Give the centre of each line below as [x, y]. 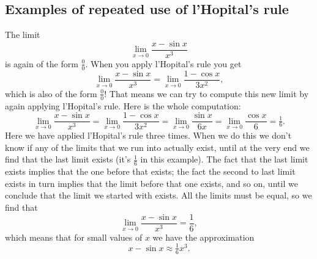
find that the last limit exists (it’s [68, 159]
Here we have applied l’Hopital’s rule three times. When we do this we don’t [148, 135]
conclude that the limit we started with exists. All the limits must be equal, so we [158, 195]
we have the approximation [203, 237]
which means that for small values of [74, 237]
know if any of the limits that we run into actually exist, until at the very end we [157, 147]
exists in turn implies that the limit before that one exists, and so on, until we [151, 183]
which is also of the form [51, 93]
